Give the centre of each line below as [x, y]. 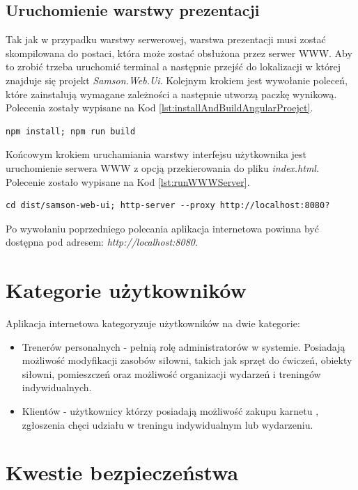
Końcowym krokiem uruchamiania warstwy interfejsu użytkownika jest [156, 154]
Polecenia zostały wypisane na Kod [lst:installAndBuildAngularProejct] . [159, 108]
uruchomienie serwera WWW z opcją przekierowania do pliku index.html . [162, 167]
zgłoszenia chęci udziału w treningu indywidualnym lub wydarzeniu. [168, 424]
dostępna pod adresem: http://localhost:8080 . [102, 242]
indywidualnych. [57, 387]
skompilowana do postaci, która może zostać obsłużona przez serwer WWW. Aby [179, 53]
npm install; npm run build [71, 131]
